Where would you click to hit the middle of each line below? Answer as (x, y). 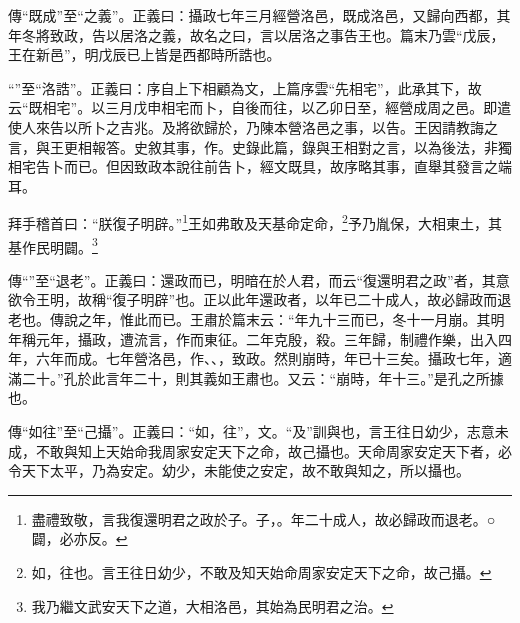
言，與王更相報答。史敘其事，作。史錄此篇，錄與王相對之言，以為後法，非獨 (260, 146)
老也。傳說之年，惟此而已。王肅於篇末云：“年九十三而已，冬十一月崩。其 (249, 319)
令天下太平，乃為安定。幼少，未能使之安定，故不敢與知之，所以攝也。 (239, 470)
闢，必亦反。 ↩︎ (79, 538)
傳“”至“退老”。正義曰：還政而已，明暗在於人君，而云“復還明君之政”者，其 (252, 279)
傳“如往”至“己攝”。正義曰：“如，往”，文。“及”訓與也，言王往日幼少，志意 (251, 431)
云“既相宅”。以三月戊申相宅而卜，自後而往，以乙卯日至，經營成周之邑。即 (253, 107)
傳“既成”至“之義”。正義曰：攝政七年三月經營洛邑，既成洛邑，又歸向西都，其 (259, 15)
